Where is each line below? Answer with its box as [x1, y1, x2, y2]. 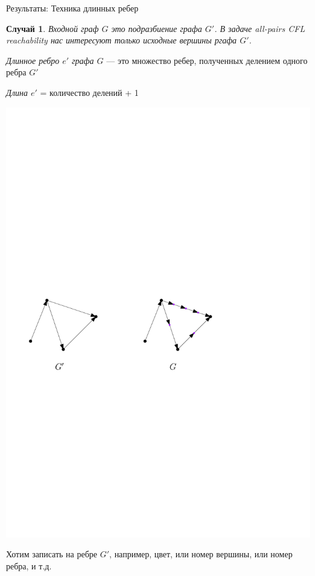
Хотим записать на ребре [6, 548, 98, 560]
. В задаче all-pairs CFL [214, 22, 305, 34]
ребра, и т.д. [6, 559, 52, 572]
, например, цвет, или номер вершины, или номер [109, 548, 293, 560]
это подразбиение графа [111, 22, 202, 34]
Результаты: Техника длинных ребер [6, 2, 139, 14]
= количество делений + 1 [40, 86, 139, 98]
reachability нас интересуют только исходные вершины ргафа [6, 34, 237, 46]
